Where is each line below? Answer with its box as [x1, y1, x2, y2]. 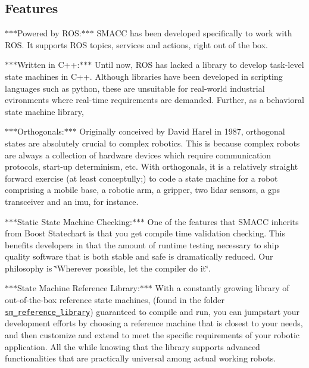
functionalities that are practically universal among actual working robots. [5, 352, 276, 364]
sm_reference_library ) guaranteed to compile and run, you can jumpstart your [5, 305, 300, 317]
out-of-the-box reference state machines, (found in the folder [5, 294, 224, 306]
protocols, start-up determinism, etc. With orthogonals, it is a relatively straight [5, 160, 298, 173]
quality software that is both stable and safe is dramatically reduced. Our [5, 250, 273, 263]
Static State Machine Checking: [17, 215, 132, 227]
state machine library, [5, 105, 84, 117]
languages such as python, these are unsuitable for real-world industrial [5, 82, 265, 94]
